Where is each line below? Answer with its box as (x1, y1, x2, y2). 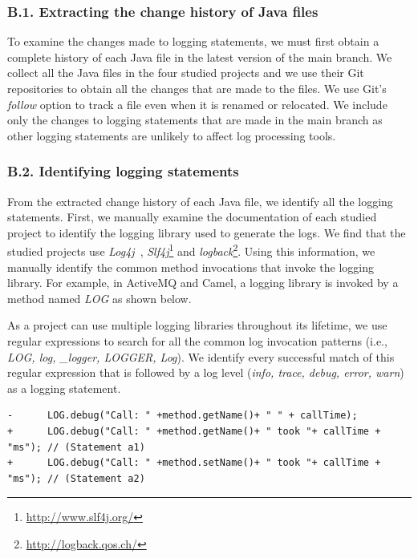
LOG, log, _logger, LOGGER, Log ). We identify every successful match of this (7, 348, 395, 365)
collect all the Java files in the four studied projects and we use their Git (7, 64, 364, 81)
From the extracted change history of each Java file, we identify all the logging (7, 192, 393, 209)
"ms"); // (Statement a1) (7, 441, 145, 453)
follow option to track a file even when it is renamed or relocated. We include (7, 95, 388, 112)
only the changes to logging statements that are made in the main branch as (7, 111, 383, 128)
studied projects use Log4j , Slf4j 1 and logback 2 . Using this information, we (7, 241, 375, 260)
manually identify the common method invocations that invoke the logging (7, 258, 375, 275)
